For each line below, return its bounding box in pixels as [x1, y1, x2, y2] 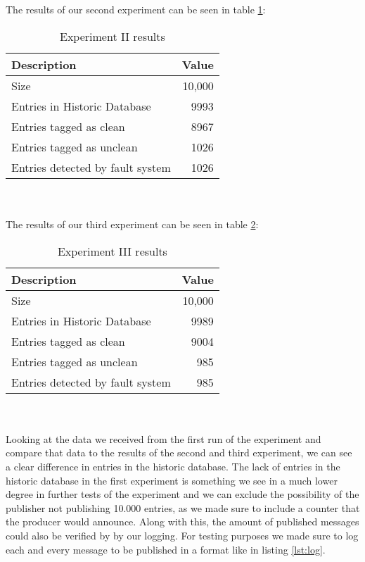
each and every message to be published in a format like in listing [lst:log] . [6, 542, 326, 556]
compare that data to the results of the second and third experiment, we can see [6, 445, 352, 460]
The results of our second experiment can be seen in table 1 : [6, 2, 266, 17]
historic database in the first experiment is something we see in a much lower [6, 473, 338, 487]
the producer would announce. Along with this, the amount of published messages [6, 514, 359, 529]
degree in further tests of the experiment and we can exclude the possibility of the [6, 487, 359, 501]
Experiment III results [57, 242, 167, 259]
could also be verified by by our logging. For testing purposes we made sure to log [6, 527, 359, 542]
